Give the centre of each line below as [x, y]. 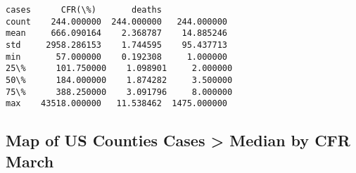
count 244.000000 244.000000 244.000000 [116, 21]
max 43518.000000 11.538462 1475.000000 [116, 104]
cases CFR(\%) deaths [84, 10]
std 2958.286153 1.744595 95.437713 [116, 45]
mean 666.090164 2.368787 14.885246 [116, 33]
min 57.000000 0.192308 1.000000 [116, 57]
